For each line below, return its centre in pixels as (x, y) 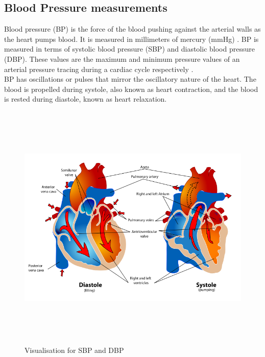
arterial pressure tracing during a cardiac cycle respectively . (99, 69)
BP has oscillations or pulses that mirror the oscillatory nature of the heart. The (130, 79)
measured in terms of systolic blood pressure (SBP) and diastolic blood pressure (129, 49)
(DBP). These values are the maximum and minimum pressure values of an (122, 58)
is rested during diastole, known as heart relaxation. (86, 99)
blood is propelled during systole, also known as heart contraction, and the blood (131, 89)
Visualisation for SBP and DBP (74, 350)
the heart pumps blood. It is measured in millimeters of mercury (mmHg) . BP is (131, 39)
